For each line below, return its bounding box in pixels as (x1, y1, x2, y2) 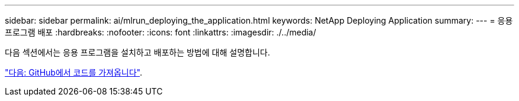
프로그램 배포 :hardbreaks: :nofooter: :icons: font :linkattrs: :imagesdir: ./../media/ (5, 27, 316, 37)
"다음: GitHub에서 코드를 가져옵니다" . (5, 67, 143, 77)
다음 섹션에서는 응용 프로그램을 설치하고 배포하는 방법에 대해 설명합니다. (5, 47, 270, 57)
